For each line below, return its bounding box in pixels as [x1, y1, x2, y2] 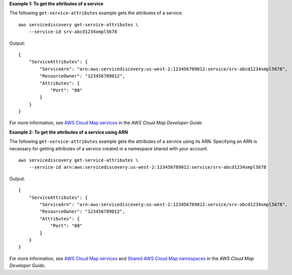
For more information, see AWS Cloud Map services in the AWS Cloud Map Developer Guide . [9, 120, 203, 126]
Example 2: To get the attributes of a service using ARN [9, 129, 129, 135]
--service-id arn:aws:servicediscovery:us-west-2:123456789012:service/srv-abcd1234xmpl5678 [28, 165, 267, 170]
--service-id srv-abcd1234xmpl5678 [28, 29, 117, 35]
